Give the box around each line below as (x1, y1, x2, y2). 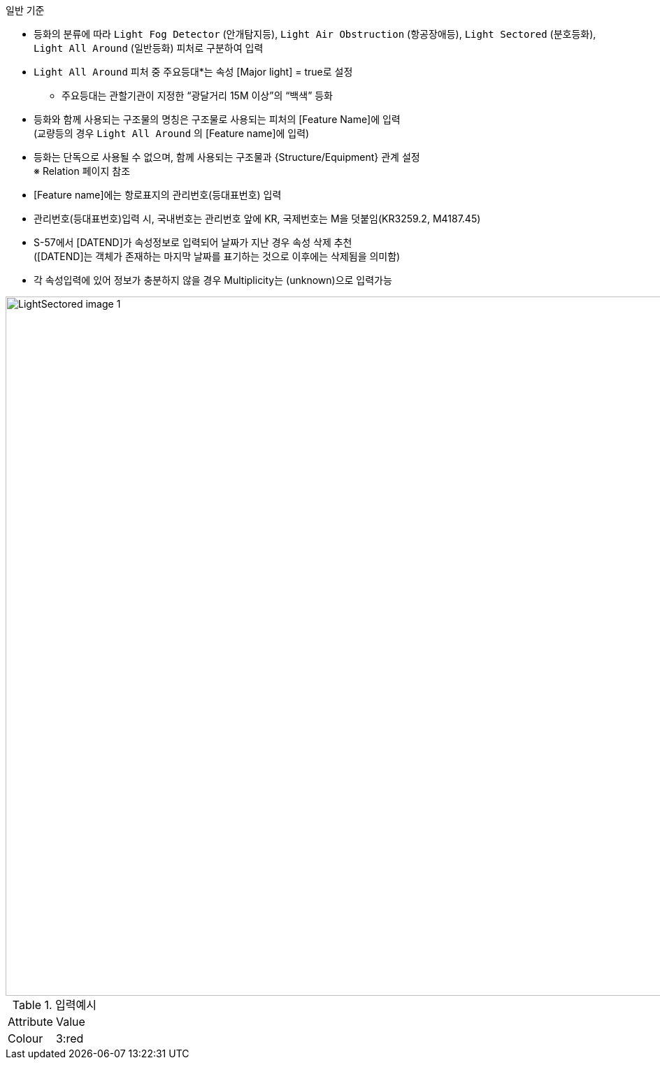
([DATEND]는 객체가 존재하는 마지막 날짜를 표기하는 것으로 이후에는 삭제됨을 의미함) (34, 250, 401, 262)
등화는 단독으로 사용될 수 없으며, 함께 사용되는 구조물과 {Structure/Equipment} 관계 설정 (34, 151, 420, 163)
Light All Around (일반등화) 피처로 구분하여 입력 (34, 42, 264, 54)
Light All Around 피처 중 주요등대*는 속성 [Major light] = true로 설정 (34, 66, 353, 78)
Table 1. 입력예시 (12, 998, 96, 1012)
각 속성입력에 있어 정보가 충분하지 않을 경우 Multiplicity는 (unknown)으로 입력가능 (34, 274, 392, 286)
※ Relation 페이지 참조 (34, 165, 131, 177)
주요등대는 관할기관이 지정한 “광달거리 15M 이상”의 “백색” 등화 (62, 90, 333, 101)
